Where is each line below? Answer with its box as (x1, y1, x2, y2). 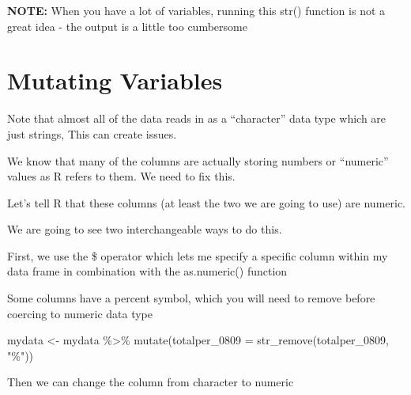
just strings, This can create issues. (7, 125, 177, 142)
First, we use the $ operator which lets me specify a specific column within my (7, 247, 388, 264)
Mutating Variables (7, 64, 223, 97)
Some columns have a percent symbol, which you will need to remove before (7, 290, 375, 306)
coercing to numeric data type (7, 305, 153, 321)
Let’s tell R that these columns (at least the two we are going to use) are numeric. (7, 194, 406, 211)
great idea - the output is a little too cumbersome (7, 17, 247, 34)
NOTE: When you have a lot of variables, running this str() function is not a (7, 2, 386, 18)
